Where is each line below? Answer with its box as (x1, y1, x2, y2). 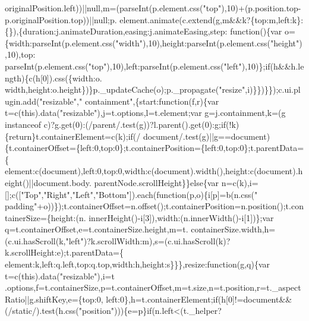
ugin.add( (5, 95, 40, 107)
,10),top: (5, 48, 36, 61)
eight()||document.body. (5, 176, 92, 188)
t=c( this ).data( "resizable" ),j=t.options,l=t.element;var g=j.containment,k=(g (5, 106, 286, 119)
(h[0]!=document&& (217, 292, 292, 305)
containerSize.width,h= (191, 223, 276, 235)
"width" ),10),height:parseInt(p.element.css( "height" (115, 36, 299, 49)
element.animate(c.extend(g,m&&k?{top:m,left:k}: (119, 13, 304, 26)
